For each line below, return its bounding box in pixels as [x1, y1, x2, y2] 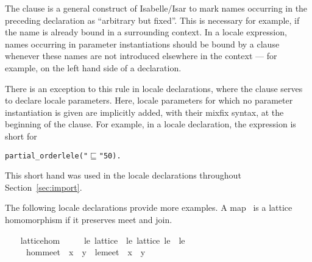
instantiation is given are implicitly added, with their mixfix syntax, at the [5, 105, 284, 118]
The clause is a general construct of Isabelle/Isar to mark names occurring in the [5, 2, 308, 14]
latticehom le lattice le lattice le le [20, 233, 185, 246]
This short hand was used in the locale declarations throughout [5, 169, 241, 182]
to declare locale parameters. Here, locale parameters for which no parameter [5, 94, 293, 107]
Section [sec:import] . [5, 180, 82, 193]
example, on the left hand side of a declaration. [5, 61, 182, 74]
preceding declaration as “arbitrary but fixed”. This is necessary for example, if [5, 13, 300, 26]
